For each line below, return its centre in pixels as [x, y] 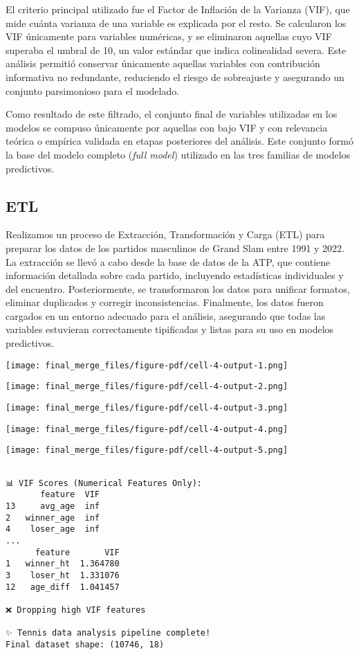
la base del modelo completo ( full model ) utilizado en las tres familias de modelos [178, 154]
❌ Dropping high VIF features [76, 610]
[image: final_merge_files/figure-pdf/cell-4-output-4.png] [147, 429]
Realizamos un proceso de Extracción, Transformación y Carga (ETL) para [165, 234]
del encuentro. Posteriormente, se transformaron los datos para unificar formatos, [178, 288]
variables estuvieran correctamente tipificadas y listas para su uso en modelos [170, 329]
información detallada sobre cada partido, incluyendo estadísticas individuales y [175, 275]
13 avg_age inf [53, 506]
